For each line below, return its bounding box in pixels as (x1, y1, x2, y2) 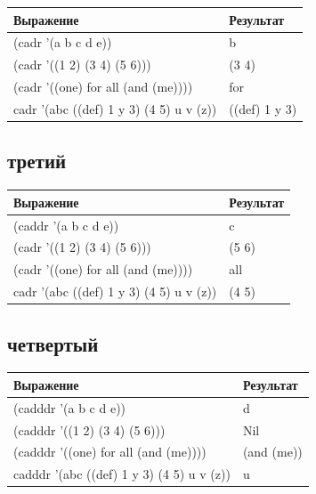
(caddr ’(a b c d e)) (13, 215, 119, 234)
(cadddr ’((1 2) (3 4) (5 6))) (13, 420, 166, 439)
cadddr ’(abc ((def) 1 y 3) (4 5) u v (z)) (13, 465, 231, 483)
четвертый (7, 329, 99, 357)
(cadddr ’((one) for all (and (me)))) (13, 442, 207, 461)
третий (7, 147, 67, 174)
